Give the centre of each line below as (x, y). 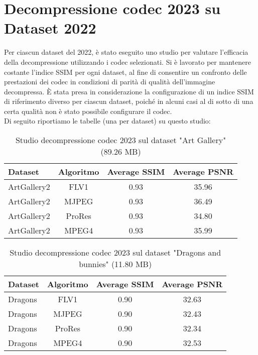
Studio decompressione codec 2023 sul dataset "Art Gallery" (121, 140)
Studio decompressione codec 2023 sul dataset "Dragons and (115, 253)
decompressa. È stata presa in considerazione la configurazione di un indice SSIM (129, 91)
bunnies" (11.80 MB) (115, 264)
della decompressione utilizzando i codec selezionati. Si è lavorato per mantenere (127, 62)
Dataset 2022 (50, 28)
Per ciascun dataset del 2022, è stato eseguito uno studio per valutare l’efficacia (126, 52)
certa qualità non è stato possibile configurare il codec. (88, 111)
